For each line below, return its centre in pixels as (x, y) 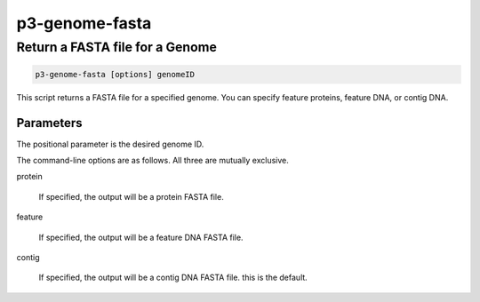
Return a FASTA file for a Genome (117, 47)
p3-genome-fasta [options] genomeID (115, 74)
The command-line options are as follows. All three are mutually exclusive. (152, 161)
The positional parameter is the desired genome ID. (110, 144)
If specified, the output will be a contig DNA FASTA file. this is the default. (173, 278)
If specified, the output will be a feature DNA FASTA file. (141, 237)
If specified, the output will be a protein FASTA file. (131, 196)
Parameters (49, 123)
